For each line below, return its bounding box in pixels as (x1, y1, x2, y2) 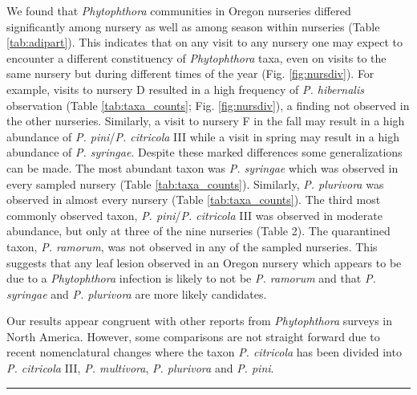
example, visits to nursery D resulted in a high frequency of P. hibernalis (6, 80, 364, 97)
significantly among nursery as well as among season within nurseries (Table (6, 18, 380, 35)
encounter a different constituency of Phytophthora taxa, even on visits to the (6, 49, 387, 66)
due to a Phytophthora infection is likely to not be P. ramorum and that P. (6, 270, 376, 287)
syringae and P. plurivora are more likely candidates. (6, 285, 267, 302)
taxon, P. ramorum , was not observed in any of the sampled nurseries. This (6, 238, 378, 255)
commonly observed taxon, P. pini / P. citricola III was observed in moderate (6, 206, 383, 223)
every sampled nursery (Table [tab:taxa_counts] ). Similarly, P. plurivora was (6, 175, 384, 192)
